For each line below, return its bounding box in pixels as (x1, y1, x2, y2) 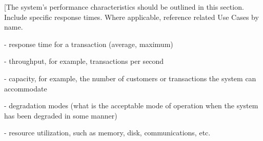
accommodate (4, 83, 47, 93)
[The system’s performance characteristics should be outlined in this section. (4, 2, 244, 12)
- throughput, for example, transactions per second (4, 56, 164, 66)
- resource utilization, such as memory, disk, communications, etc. (4, 127, 211, 138)
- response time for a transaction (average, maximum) (4, 38, 173, 49)
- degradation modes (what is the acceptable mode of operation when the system (4, 100, 258, 111)
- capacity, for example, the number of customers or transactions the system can (4, 73, 256, 83)
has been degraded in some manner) (4, 110, 117, 121)
